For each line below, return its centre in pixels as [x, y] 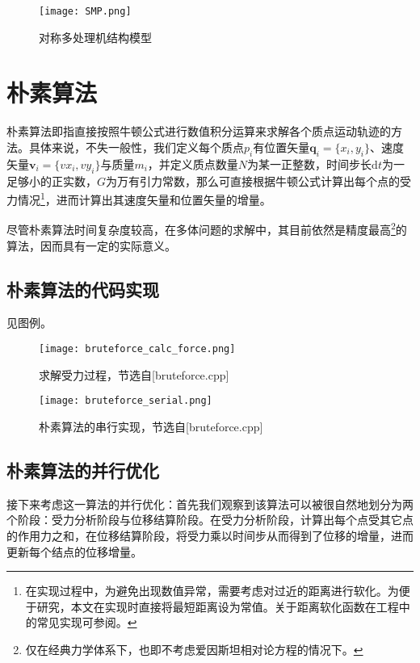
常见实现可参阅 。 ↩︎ [87, 622]
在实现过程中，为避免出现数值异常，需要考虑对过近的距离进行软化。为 [212, 591]
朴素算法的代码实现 [83, 289]
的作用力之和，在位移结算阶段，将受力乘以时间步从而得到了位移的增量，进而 [210, 535]
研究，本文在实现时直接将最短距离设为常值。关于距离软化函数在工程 [218, 606]
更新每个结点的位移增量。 [74, 551]
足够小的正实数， [52, 180]
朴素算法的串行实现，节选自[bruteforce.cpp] [151, 426]
